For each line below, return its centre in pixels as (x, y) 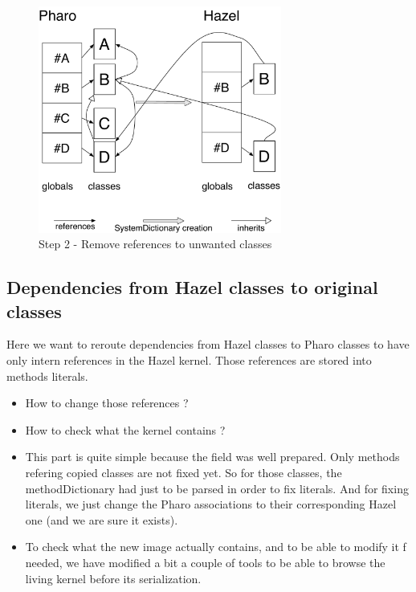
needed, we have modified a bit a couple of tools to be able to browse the (205, 562)
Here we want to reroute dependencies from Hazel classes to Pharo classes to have (208, 344)
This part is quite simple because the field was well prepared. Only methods (212, 457)
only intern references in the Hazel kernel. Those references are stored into (189, 360)
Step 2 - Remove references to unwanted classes (155, 244)
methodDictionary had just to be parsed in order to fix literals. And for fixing (217, 488)
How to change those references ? (107, 403)
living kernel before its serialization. (113, 578)
